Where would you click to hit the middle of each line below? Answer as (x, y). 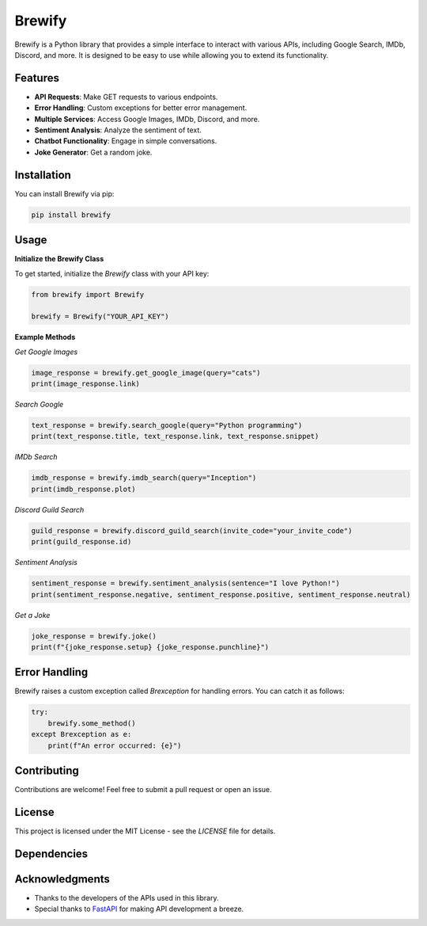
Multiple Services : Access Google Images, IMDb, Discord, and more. (147, 119)
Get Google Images (46, 352)
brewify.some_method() (92, 723)
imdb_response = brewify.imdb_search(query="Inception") (144, 478)
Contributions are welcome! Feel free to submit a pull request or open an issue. (143, 790)
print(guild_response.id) (81, 542)
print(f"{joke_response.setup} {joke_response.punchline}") (150, 647)
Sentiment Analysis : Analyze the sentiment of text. (118, 130)
